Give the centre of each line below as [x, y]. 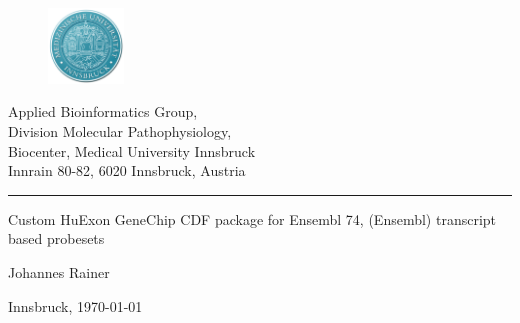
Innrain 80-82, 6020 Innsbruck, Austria [127, 170]
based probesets [56, 238]
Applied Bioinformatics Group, [103, 111]
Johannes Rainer [59, 271]
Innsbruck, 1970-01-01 [75, 305]
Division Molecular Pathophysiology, [120, 131]
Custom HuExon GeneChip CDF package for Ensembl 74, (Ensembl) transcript [252, 218]
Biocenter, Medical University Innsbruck [132, 150]
